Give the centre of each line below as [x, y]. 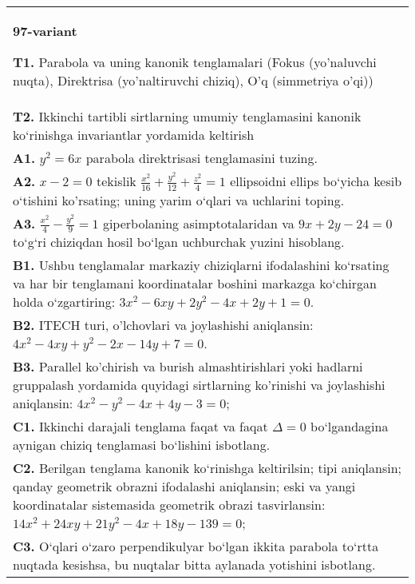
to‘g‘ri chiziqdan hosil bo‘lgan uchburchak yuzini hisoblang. [179, 242]
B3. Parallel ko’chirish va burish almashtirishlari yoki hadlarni [188, 367]
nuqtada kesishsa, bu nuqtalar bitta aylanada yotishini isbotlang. [194, 565]
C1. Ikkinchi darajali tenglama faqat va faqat [140, 427]
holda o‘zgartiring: [64, 302]
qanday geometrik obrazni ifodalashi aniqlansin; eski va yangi [184, 487]
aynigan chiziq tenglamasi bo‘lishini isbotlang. [142, 445]
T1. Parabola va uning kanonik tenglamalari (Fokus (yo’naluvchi [195, 62]
